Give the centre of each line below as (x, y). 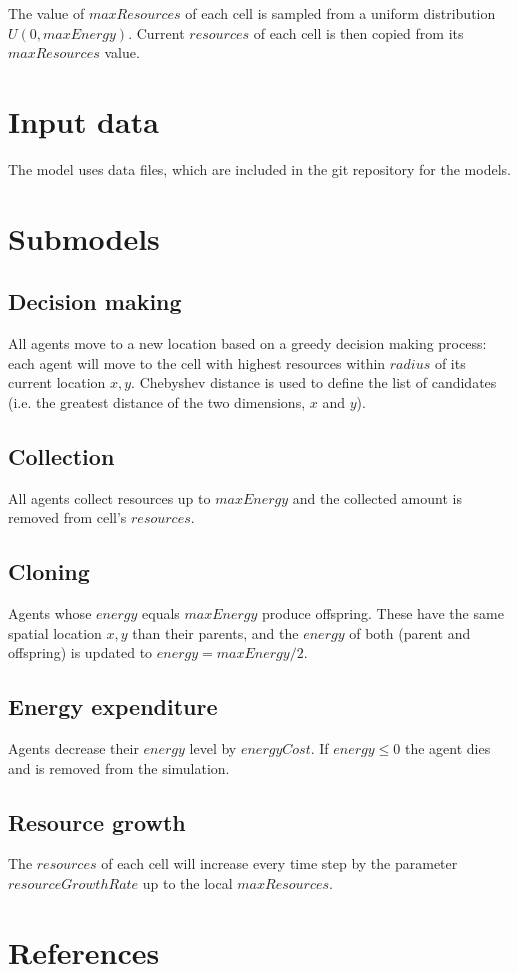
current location (57, 382)
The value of (46, 13)
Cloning (49, 571)
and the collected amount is (377, 497)
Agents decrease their (73, 748)
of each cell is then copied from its (358, 32)
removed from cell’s (67, 517)
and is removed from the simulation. (119, 767)
